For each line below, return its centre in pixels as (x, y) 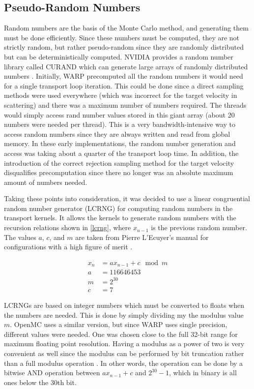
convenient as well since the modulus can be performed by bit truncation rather (124, 353)
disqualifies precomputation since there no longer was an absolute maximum (119, 172)
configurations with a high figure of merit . (68, 247)
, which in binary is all (203, 373)
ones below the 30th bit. (40, 382)
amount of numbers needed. (46, 182)
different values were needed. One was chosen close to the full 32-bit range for (121, 334)
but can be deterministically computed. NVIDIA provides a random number (119, 56)
